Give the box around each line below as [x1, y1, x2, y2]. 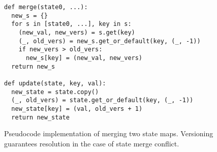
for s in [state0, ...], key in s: [11, 20, 132, 28]
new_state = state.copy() [11, 88, 99, 96]
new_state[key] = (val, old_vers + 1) [11, 105, 143, 112]
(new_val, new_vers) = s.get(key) [18, 28, 135, 36]
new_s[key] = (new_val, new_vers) [25, 54, 143, 62]
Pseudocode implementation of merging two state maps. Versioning [4, 128, 213, 139]
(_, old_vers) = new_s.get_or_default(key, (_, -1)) [18, 37, 201, 45]
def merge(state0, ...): [4, 4, 88, 11]
